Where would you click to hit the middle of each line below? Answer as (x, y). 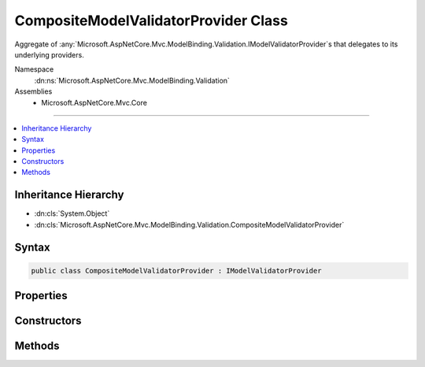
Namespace (34, 69)
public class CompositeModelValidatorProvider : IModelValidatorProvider (176, 271)
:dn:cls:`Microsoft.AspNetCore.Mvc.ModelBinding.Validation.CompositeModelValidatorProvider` (189, 224)
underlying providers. (49, 54)
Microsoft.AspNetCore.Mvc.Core (94, 102)
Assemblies (33, 91)
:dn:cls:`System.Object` (72, 213)
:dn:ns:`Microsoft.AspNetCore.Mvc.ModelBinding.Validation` (132, 80)
